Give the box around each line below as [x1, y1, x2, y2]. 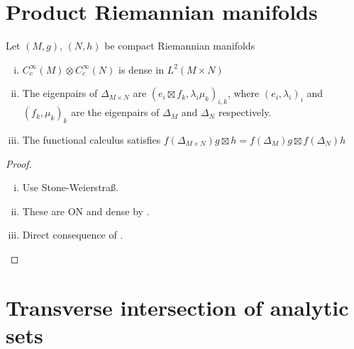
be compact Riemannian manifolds [104, 38, 255, 53]
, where [227, 86, 260, 101]
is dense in [118, 62, 164, 76]
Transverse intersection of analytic [6, 292, 349, 321]
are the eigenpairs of [71, 105, 160, 120]
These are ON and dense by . [22, 203, 150, 218]
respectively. [218, 105, 272, 120]
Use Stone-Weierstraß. [22, 180, 118, 195]
